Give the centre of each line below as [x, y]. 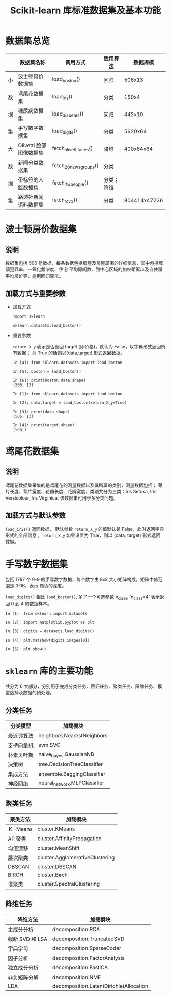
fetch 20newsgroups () [76, 166]
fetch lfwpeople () [70, 183]
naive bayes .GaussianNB [66, 755]
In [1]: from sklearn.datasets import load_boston [67, 394]
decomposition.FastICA [80, 967]
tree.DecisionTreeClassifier [71, 764]
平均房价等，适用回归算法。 [34, 276]
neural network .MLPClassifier [72, 783]
